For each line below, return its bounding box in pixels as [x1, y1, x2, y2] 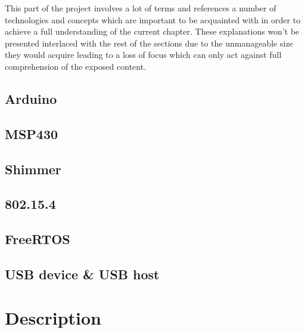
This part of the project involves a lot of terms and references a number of [5, 2, 276, 14]
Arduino [5, 89, 57, 107]
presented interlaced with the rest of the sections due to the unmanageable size [5, 36, 293, 49]
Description [5, 306, 102, 330]
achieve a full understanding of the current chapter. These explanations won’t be [5, 25, 300, 38]
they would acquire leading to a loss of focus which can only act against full [5, 48, 282, 61]
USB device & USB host [5, 264, 160, 283]
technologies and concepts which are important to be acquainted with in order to [5, 13, 301, 26]
